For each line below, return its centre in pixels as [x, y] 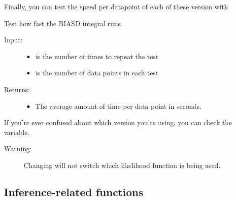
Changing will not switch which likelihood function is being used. [122, 165]
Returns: [17, 89]
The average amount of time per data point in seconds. [118, 106]
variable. [17, 132]
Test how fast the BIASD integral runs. [64, 23]
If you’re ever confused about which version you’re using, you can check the [118, 122]
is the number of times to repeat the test [97, 56]
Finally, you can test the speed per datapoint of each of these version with [116, 6]
